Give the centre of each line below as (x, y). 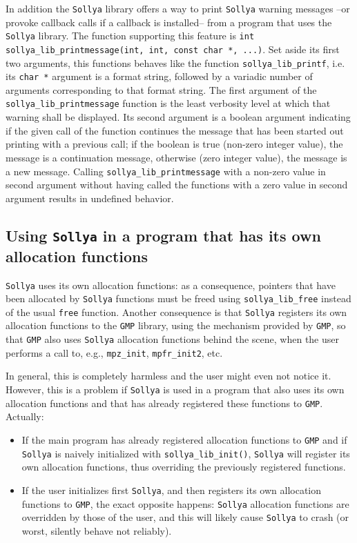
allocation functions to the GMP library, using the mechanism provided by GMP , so (176, 325)
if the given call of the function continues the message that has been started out (175, 130)
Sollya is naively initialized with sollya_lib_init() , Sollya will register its (186, 453)
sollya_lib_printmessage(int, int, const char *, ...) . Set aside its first (173, 49)
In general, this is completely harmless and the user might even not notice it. (168, 376)
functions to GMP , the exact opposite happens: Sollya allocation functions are (185, 503)
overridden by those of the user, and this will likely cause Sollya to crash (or (185, 517)
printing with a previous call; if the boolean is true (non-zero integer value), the (174, 144)
